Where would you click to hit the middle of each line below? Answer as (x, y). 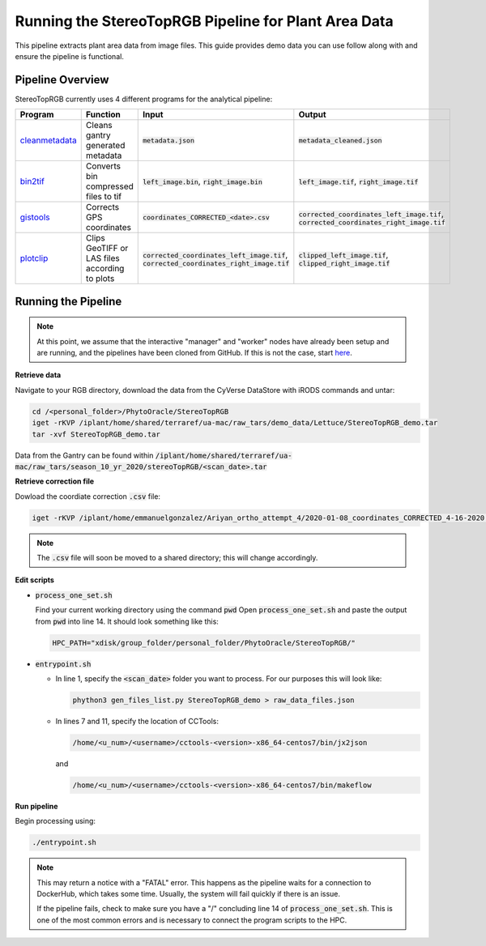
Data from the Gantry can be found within (84, 455)
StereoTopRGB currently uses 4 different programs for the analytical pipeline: (144, 99)
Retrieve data (38, 375)
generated (105, 146)
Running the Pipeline (68, 301)
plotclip (34, 258)
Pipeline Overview (62, 80)
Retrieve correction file (55, 481)
